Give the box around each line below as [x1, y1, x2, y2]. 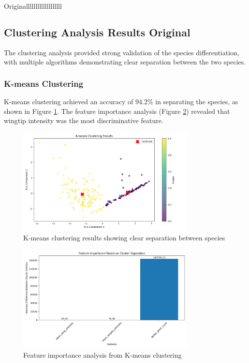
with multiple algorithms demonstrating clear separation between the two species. [4, 57, 246, 67]
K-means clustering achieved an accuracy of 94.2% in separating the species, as [4, 96, 238, 107]
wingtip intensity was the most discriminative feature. [4, 115, 163, 126]
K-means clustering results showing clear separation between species [23, 233, 225, 243]
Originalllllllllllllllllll [4, 1, 62, 11]
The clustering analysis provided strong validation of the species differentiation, [4, 47, 239, 57]
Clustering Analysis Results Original [4, 24, 190, 39]
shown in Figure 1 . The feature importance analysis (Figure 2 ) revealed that [4, 106, 230, 116]
